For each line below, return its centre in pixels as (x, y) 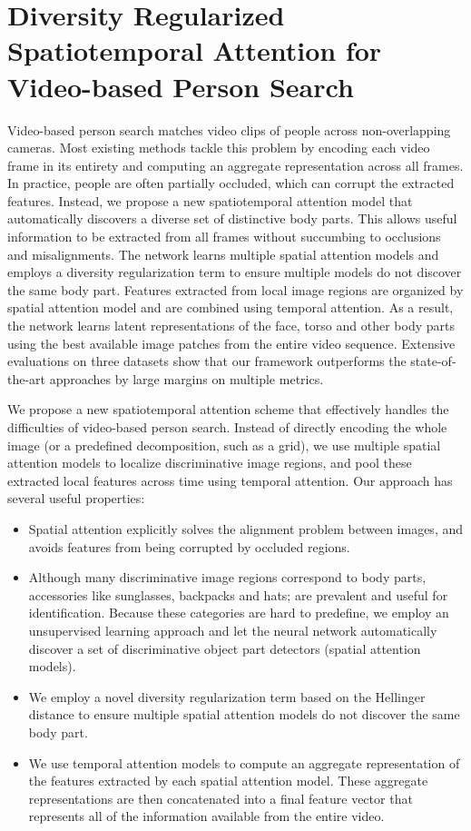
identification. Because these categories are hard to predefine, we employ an (239, 613)
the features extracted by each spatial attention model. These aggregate (228, 781)
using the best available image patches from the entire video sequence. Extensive (231, 343)
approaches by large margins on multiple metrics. (186, 378)
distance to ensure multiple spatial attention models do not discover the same (244, 714)
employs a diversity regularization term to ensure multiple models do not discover (235, 272)
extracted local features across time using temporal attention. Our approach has (230, 480)
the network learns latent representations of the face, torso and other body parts (231, 326)
